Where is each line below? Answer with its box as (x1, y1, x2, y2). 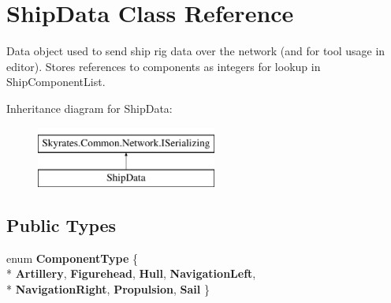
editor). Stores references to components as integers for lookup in (6, 58, 321, 74)
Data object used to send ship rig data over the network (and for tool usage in (6, 43, 385, 59)
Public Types (6, 213, 117, 238)
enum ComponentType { (6, 249, 139, 266)
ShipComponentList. (6, 73, 106, 90)
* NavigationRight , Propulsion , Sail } (6, 281, 210, 297)
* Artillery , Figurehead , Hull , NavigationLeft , (6, 265, 256, 282)
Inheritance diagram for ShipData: (6, 99, 173, 116)
